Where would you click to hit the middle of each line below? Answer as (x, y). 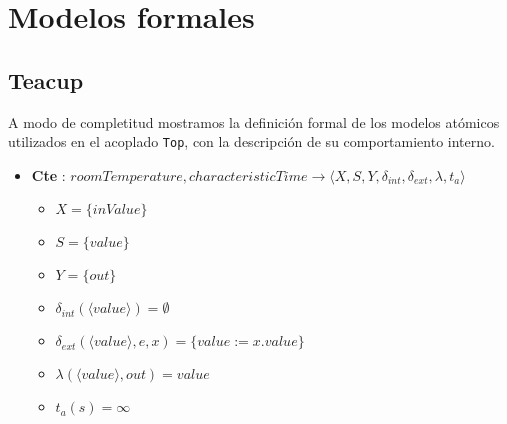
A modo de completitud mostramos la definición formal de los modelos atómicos (254, 121)
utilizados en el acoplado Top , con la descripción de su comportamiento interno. (251, 141)
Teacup (46, 79)
